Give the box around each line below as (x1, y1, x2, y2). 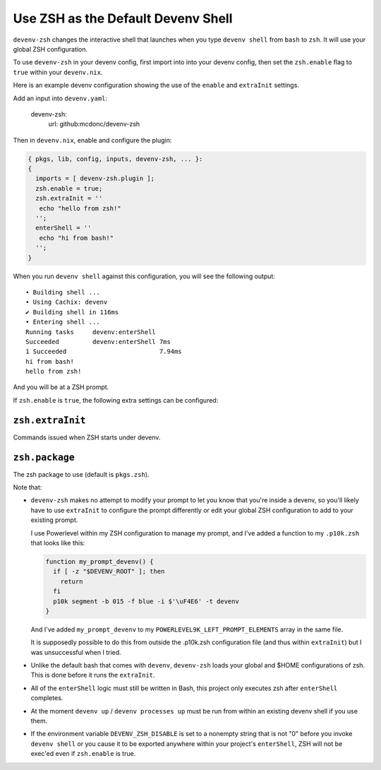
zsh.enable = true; (35, 184, 103, 192)
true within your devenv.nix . (13, 68, 103, 76)
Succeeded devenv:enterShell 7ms (25, 338, 171, 345)
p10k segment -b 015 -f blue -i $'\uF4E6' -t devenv (53, 597, 239, 605)
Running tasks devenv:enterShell (25, 328, 157, 336)
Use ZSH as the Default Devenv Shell (13, 11, 233, 26)
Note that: (13, 483, 42, 492)
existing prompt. (30, 516, 78, 524)
